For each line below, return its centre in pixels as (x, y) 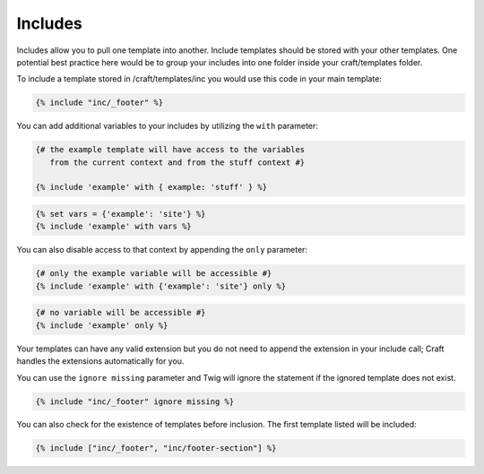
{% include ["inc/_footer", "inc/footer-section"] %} (156, 448)
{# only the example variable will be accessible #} (154, 274)
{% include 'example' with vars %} (113, 227)
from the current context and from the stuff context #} (177, 162)
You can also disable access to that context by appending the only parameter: (162, 250)
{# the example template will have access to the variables (170, 150)
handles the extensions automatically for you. (100, 361)
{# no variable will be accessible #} (121, 313)
